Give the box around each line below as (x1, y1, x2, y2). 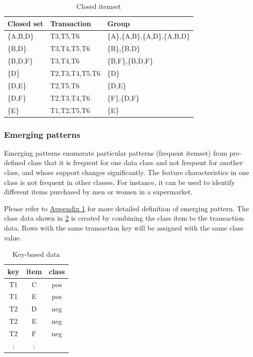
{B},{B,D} (107, 43, 140, 54)
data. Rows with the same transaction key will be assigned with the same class (4, 222, 244, 233)
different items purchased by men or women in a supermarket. (4, 186, 193, 197)
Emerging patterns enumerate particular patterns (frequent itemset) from (4, 147, 227, 158)
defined (4, 157, 26, 168)
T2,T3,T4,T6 (50, 92, 90, 103)
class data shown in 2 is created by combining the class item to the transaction (4, 213, 244, 223)
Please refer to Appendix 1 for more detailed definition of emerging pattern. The (4, 203, 249, 213)
